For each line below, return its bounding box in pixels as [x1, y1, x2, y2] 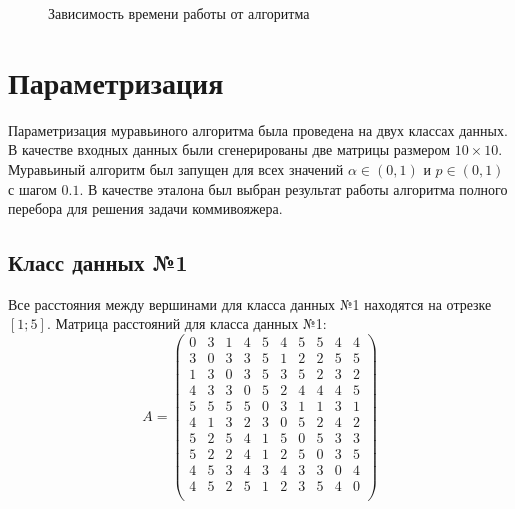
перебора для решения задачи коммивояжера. [8, 198, 283, 219]
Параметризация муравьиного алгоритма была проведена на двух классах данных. [8, 119, 508, 140]
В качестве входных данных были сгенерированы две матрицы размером [8, 139, 451, 160]
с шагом [8, 178, 57, 199]
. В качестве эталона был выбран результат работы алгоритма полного [79, 178, 508, 199]
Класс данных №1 [8, 247, 188, 278]
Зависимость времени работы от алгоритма [48, 3, 310, 23]
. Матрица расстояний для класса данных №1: [46, 313, 327, 334]
